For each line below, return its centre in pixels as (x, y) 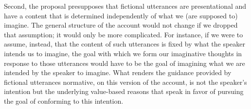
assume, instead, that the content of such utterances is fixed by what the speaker (125, 44)
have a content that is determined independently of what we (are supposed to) (121, 15)
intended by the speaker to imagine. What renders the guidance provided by (118, 72)
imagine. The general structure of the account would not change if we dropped (121, 25)
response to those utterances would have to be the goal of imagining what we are (125, 63)
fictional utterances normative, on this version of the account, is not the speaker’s (125, 82)
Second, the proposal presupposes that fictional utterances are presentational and (125, 6)
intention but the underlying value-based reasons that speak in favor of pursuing (124, 91)
